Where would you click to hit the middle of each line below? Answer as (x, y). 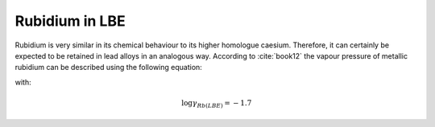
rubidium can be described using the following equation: (109, 68)
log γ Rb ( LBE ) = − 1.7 (217, 104)
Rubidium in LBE (70, 21)
